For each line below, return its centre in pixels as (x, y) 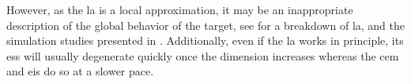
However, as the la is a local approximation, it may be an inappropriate (180, 9)
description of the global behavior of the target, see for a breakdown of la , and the (206, 25)
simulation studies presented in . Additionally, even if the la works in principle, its (205, 40)
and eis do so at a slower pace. (80, 71)
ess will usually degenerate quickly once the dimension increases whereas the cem (203, 55)
